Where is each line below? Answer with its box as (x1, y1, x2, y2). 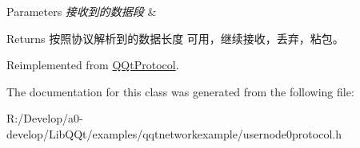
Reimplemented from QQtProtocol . (6, 56, 179, 73)
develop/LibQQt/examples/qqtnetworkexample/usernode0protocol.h (6, 125, 342, 142)
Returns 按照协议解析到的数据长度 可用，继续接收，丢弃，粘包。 (6, 29, 344, 46)
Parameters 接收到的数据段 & (6, 3, 157, 19)
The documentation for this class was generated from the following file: (6, 83, 354, 99)
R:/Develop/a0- (6, 110, 83, 127)
